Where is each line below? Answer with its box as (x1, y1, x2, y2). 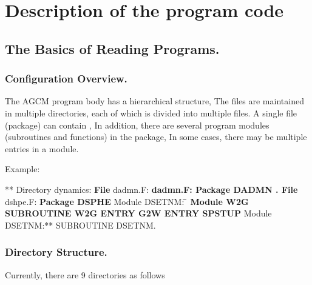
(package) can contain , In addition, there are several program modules (5, 118, 270, 131)
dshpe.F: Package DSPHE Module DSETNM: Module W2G (5, 195, 249, 207)
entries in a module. (5, 142, 79, 155)
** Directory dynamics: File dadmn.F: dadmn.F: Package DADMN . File (5, 183, 298, 195)
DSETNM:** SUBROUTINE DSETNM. (5, 218, 156, 231)
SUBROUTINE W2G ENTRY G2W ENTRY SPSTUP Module (5, 207, 272, 220)
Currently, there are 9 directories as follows (5, 268, 165, 281)
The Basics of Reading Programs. (5, 39, 220, 58)
